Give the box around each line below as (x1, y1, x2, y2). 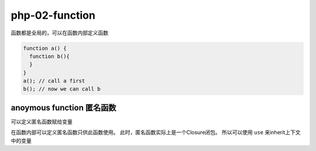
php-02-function (11, 9, 96, 22)
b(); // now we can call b (23, 85, 101, 92)
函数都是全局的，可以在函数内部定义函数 (11, 29, 108, 36)
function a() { (23, 44, 67, 52)
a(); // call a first (23, 78, 85, 84)
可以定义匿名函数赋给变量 (11, 118, 73, 125)
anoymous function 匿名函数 (11, 102, 116, 112)
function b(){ (29, 53, 70, 60)
